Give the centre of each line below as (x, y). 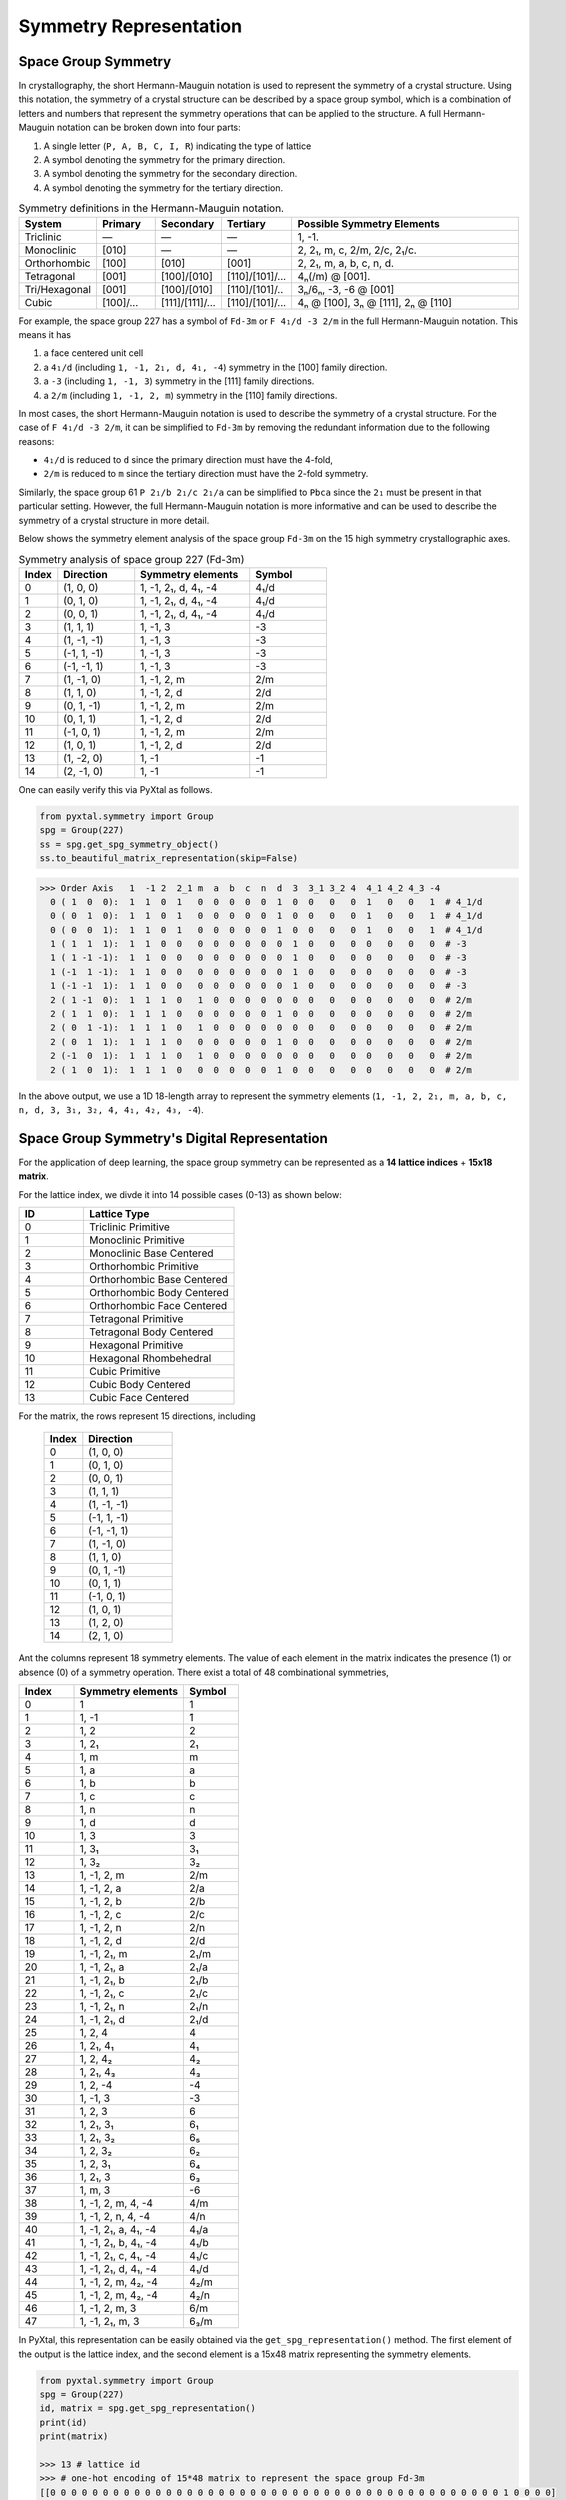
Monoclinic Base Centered (151, 1253)
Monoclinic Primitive (137, 1240)
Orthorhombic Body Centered (159, 1293)
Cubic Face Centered (139, 1398)
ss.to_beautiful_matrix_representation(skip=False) (169, 858)
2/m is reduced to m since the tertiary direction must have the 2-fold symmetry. (206, 474)
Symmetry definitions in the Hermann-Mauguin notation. (151, 208)
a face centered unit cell (93, 353)
